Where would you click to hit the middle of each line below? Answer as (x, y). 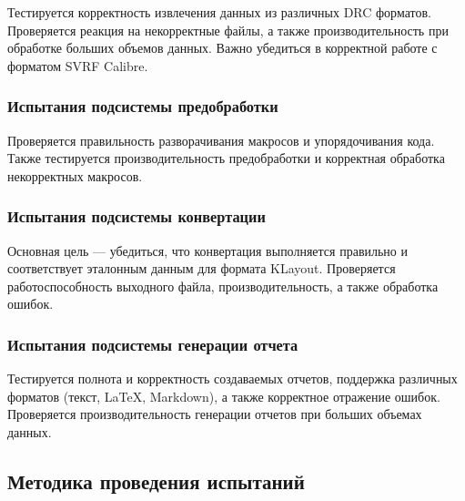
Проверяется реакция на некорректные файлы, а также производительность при (228, 30)
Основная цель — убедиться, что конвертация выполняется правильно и (207, 250)
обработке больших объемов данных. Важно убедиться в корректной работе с (222, 48)
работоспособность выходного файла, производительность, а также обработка (223, 286)
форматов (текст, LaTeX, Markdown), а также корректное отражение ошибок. (224, 396)
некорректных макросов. (75, 175)
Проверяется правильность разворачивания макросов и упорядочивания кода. (221, 140)
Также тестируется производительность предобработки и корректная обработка (226, 158)
